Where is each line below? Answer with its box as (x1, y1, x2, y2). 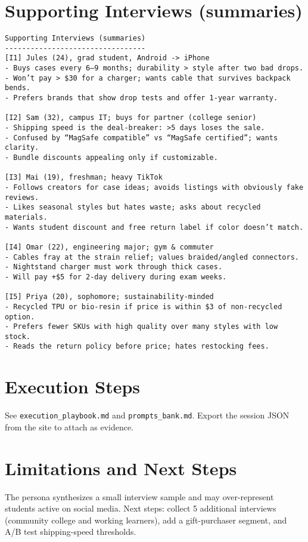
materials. (5, 213, 48, 221)
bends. (5, 84, 30, 93)
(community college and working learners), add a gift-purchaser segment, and (5, 513, 287, 526)
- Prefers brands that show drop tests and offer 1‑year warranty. (5, 94, 278, 103)
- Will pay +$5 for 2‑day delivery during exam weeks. (5, 272, 227, 281)
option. (5, 312, 35, 321)
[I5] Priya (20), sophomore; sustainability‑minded (5, 292, 214, 301)
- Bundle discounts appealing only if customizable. (5, 153, 218, 162)
